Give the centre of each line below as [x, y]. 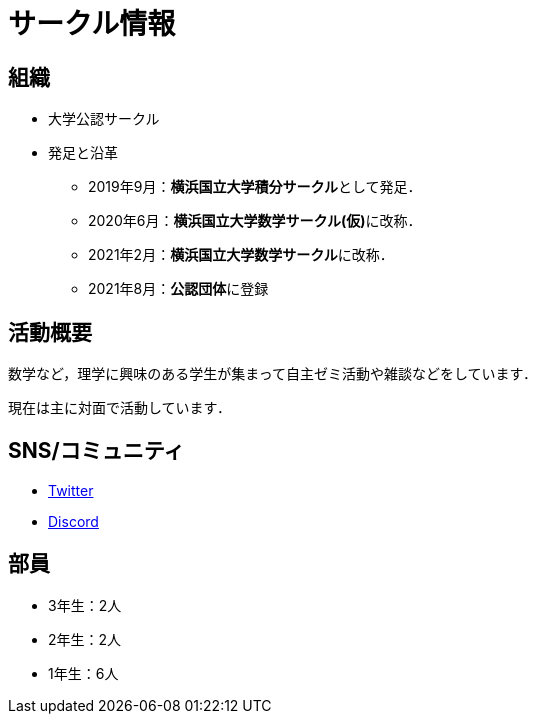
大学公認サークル [104, 119]
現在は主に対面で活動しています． [120, 408]
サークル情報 [92, 24]
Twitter [71, 490]
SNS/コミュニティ [96, 451]
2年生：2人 [85, 639]
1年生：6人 [83, 673]
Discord [73, 521]
